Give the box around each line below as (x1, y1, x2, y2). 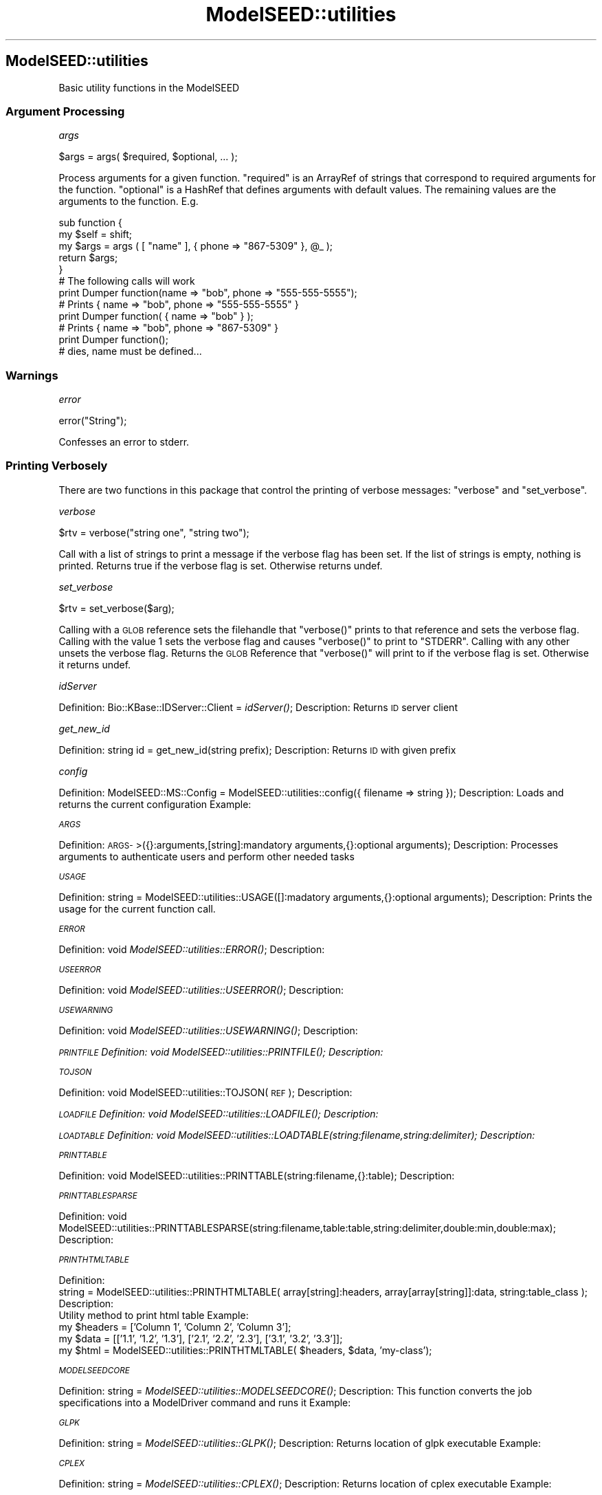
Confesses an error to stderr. (58, 436, 190, 448)
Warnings (5, 368, 58, 382)
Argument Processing (5, 104, 125, 118)
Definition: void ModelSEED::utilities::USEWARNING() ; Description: (58, 1024, 358, 1036)
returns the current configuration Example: (58, 798, 252, 810)
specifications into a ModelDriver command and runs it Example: (58, 1396, 351, 1408)
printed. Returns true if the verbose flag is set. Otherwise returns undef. (58, 559, 383, 571)
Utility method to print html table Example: (58, 1309, 249, 1321)
